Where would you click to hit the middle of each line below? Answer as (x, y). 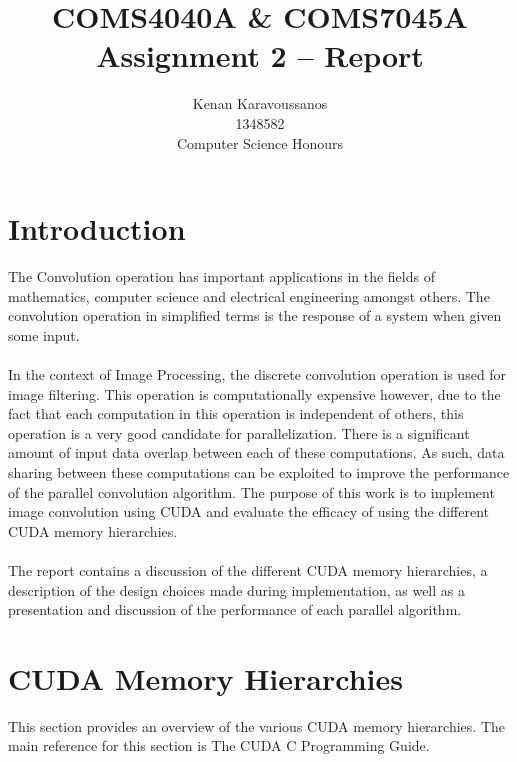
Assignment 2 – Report (260, 55)
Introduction (97, 228)
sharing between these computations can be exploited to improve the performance (259, 471)
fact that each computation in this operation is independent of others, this (236, 413)
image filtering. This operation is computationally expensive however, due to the (254, 393)
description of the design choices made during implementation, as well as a (236, 589)
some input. (44, 334)
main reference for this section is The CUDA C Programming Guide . (219, 745)
